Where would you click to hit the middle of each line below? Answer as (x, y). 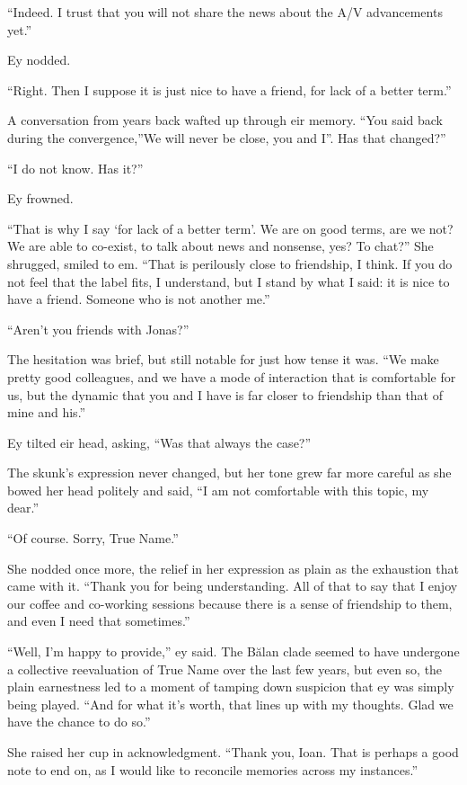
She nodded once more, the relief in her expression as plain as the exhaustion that (233, 568)
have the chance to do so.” (79, 722)
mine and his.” (47, 412)
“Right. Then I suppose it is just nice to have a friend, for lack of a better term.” (229, 89)
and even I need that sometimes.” (99, 621)
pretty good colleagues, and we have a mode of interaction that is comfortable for (232, 376)
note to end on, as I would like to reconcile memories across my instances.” (213, 769)
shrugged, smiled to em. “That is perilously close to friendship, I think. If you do (230, 263)
